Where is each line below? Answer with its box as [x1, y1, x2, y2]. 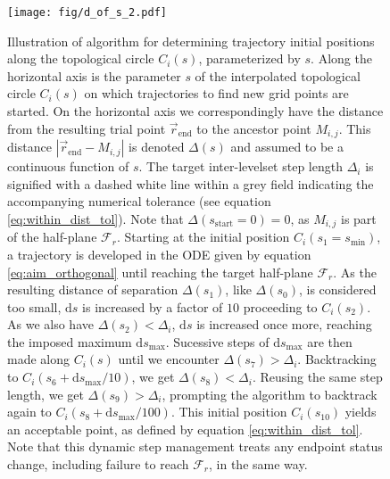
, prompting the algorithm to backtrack [162, 384, 378, 403]
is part [340, 209, 377, 227]
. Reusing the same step [252, 368, 383, 386]
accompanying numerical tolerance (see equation [7, 192, 271, 211]
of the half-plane [7, 227, 97, 246]
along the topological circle [7, 49, 154, 68]
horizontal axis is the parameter [7, 66, 181, 85]
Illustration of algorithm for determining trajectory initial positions [7, 31, 375, 50]
